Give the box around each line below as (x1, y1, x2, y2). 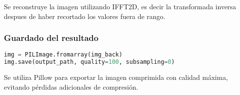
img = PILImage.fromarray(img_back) (4, 51, 123, 58)
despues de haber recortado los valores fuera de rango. (4, 11, 166, 21)
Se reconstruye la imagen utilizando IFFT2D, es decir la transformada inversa (4, 1, 237, 11)
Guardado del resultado (4, 32, 99, 44)
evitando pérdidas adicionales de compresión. (4, 81, 138, 92)
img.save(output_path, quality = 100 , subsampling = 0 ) (4, 58, 175, 66)
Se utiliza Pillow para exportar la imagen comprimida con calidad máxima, (4, 72, 228, 82)
